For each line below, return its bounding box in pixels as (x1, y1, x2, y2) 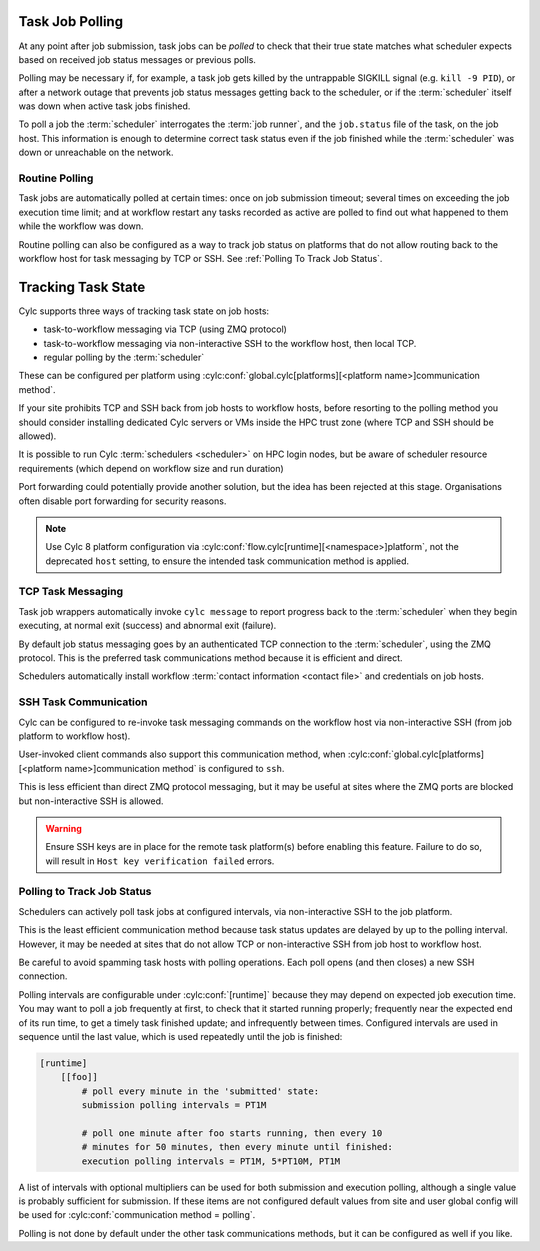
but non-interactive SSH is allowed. (18, 795, 164, 807)
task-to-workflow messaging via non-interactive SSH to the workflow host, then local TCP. (43, 337, 417, 349)
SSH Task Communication (18, 695, 148, 709)
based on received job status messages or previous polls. (18, 53, 257, 65)
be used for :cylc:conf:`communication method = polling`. (18, 1209, 256, 1221)
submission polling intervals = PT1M (81, 1100, 267, 1111)
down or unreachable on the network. (18, 146, 174, 159)
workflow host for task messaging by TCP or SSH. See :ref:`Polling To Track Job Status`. (18, 252, 383, 264)
